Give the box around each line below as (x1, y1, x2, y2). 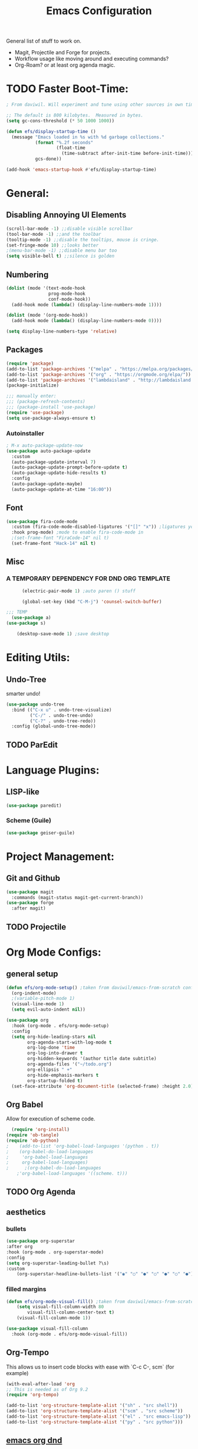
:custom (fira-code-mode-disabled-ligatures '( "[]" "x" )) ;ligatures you (11, 524, 196, 530)
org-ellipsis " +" (27, 1067, 72, 1073)
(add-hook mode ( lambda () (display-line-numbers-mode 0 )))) (11, 318, 162, 324)
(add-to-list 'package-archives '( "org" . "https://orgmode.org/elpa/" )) (6, 371, 192, 378)
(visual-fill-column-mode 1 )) (16, 1315, 91, 1321)
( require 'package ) (6, 360, 54, 366)
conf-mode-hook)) (48, 296, 91, 302)
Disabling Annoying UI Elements (6, 210, 127, 220)
